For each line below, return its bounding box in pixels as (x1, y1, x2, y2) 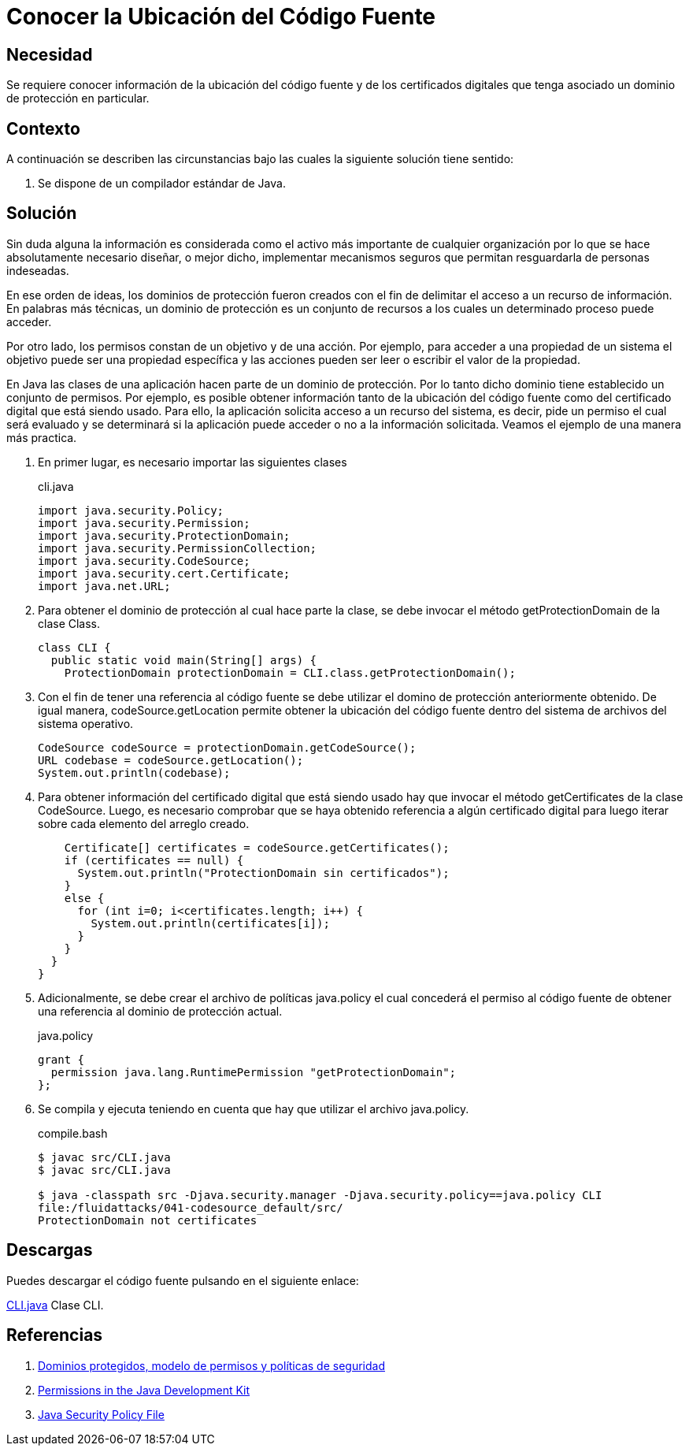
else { (64, 891, 105, 904)
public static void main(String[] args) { (50, 653, 317, 667)
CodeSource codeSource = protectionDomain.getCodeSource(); (38, 741, 417, 754)
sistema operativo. (38, 716, 134, 730)
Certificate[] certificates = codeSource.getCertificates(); (64, 841, 450, 854)
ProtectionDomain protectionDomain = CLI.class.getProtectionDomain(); (64, 666, 516, 679)
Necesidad (6, 44, 93, 65)
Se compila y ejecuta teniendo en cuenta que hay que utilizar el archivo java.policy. (38, 1101, 469, 1116)
